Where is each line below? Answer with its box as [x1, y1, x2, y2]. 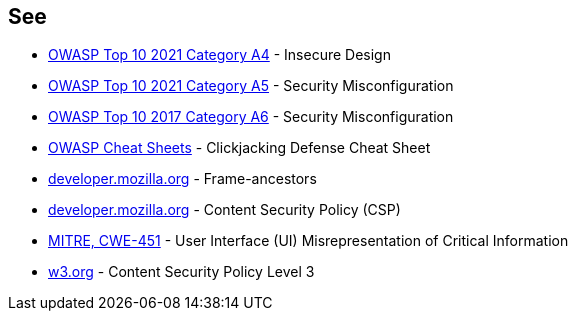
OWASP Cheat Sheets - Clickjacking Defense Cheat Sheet [48, 139, 431, 157]
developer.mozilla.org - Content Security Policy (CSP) [48, 201, 401, 219]
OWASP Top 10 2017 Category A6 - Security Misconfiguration [48, 108, 454, 126]
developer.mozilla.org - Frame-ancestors [48, 170, 317, 188]
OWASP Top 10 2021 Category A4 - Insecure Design [48, 46, 391, 64]
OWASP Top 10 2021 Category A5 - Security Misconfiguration [48, 77, 454, 95]
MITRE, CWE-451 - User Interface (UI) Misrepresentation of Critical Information [48, 232, 569, 250]
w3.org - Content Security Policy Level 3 [48, 263, 315, 281]
